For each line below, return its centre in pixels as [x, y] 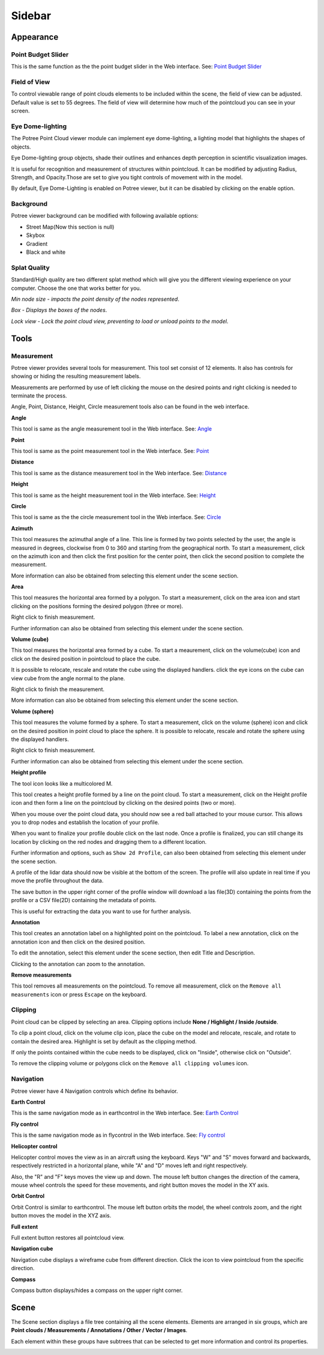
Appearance [35, 37]
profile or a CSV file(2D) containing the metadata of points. [84, 900]
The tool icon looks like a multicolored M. [62, 783]
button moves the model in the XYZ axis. [61, 1215]
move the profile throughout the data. [57, 880]
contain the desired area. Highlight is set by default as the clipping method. [104, 1041]
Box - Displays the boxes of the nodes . [59, 310]
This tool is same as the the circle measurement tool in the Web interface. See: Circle [116, 517]
